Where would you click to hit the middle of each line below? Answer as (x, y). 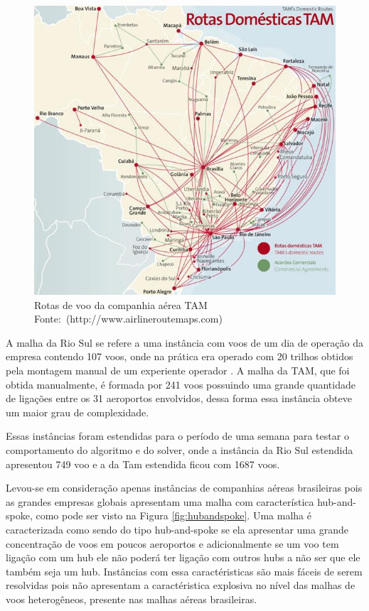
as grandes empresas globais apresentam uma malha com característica (160, 501)
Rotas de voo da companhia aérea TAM (121, 304)
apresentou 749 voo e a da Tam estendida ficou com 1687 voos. (143, 464)
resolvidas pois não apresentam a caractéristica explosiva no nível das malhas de (181, 585)
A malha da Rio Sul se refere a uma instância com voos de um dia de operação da (184, 342)
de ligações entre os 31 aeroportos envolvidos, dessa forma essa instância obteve (179, 398)
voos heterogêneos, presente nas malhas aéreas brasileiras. (132, 599)
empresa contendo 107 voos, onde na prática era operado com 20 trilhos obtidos (180, 356)
